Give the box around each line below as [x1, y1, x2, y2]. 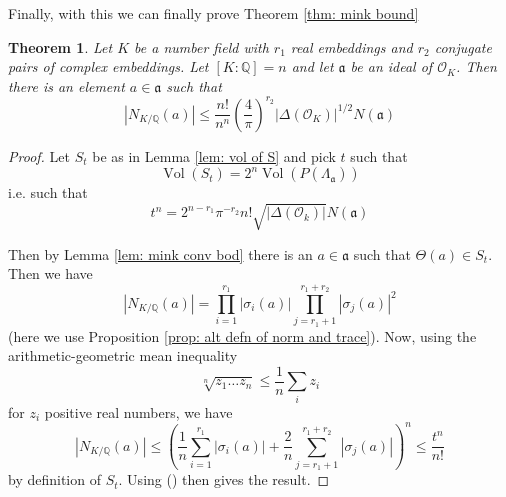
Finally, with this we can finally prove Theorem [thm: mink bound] [8, 3, 419, 23]
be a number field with [134, 36, 269, 57]
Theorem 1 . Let [8, 36, 113, 57]
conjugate [434, 36, 492, 57]
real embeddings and [290, 36, 413, 57]
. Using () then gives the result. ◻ [118, 469, 330, 490]
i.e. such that [8, 182, 88, 203]
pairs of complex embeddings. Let [8, 56, 209, 77]
